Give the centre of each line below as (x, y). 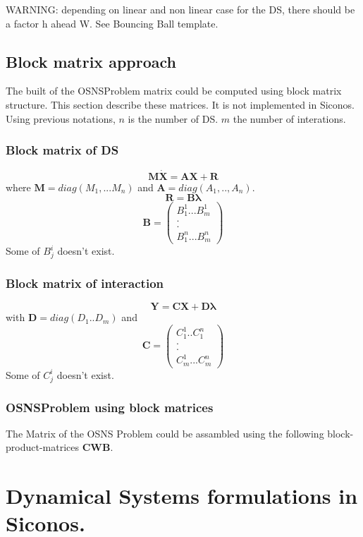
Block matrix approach (91, 61)
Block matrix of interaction (85, 283)
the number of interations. (289, 118)
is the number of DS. (173, 118)
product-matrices (42, 447)
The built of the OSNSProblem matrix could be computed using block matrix (174, 91)
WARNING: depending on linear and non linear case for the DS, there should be (180, 9)
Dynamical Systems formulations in (182, 496)
